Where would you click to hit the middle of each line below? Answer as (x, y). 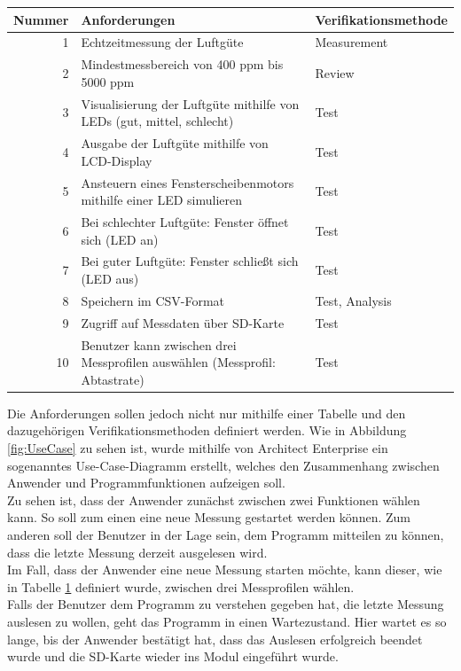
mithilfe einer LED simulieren (161, 200)
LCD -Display (117, 160)
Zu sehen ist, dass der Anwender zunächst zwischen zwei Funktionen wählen (214, 499)
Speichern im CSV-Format (153, 300)
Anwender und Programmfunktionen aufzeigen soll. (146, 483)
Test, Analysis (353, 300)
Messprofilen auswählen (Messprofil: (178, 362)
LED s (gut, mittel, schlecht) (157, 121)
